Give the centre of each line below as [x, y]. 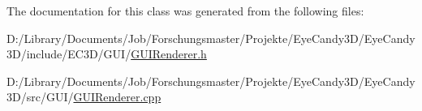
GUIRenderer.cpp [117, 97]
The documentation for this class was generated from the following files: [185, 11]
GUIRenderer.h [169, 54]
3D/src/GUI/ [40, 97]
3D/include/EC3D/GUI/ [69, 54]
